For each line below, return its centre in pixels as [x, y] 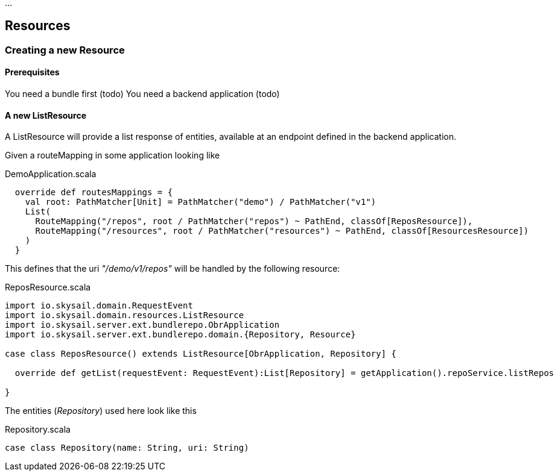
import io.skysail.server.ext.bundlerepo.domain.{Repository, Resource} [180, 335]
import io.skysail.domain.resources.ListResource [125, 315]
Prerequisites [32, 72]
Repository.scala [38, 430]
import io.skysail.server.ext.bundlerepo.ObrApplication [142, 325]
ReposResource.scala [48, 287]
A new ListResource [46, 115]
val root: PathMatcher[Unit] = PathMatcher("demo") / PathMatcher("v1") [201, 202]
